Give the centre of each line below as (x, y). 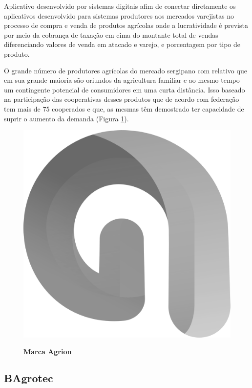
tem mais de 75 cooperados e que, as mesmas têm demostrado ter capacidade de (124, 108)
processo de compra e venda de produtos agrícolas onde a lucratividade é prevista (126, 25)
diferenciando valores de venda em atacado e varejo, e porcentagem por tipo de (122, 44)
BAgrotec (29, 377)
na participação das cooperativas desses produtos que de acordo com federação (122, 99)
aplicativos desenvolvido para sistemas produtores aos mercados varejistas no (119, 15)
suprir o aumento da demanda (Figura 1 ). (66, 118)
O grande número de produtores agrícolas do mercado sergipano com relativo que (126, 70)
